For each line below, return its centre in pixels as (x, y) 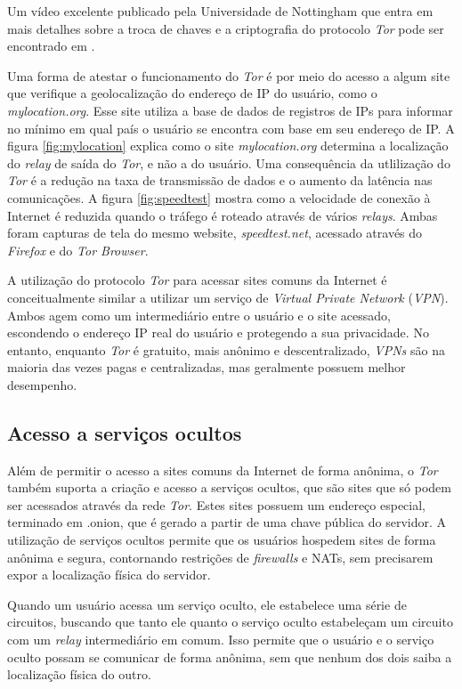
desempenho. (42, 384)
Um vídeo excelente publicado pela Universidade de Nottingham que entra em (220, 11)
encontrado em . (51, 46)
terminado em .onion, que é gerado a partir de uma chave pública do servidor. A (227, 522)
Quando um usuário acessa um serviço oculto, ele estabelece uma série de (207, 604)
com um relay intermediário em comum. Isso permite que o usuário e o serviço (221, 640)
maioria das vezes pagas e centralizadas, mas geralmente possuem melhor (207, 367)
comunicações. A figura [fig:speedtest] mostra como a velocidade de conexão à (219, 197)
